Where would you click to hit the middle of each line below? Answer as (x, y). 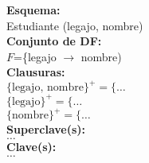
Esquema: (33, 10)
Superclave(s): (46, 129)
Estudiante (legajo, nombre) (75, 25)
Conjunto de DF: (54, 41)
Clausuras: (36, 72)
